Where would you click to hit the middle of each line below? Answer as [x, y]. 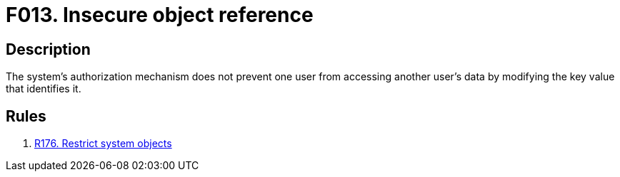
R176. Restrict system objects [103, 144]
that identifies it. [44, 89]
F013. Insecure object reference [160, 15]
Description [48, 49]
